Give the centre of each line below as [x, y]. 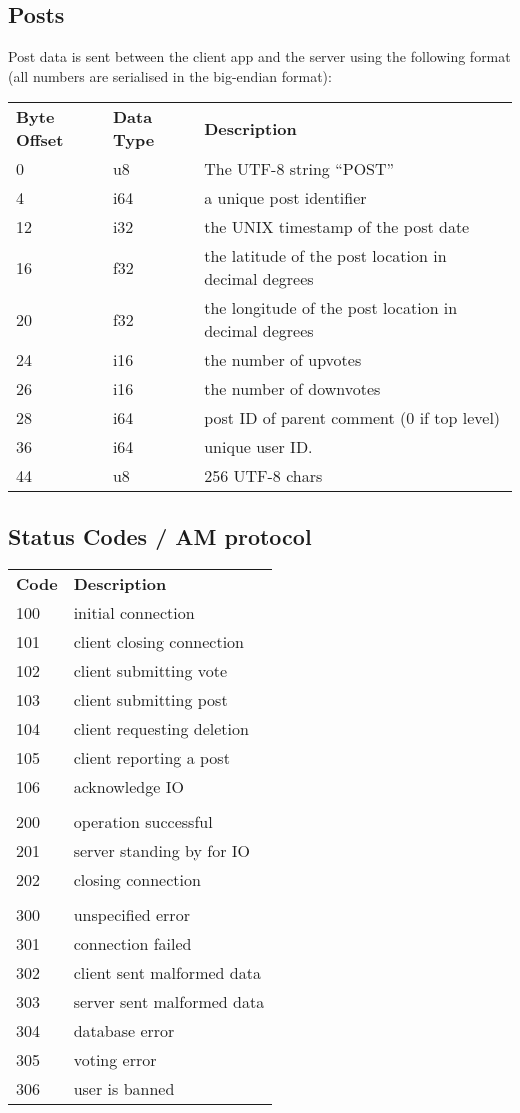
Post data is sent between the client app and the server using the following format [259, 56]
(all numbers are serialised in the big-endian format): [170, 75]
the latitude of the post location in [325, 256]
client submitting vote [150, 670]
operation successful [143, 821]
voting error [115, 1059]
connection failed [132, 943]
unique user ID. [258, 447]
